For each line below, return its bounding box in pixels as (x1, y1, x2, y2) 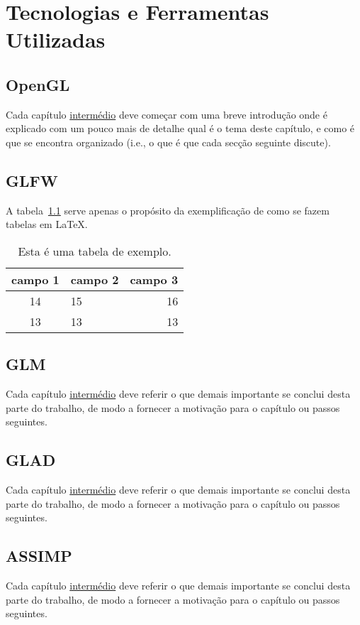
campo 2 (70, 271, 119, 288)
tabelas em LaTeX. (6, 217, 88, 232)
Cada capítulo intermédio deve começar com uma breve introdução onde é (6, 107, 327, 121)
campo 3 (130, 271, 179, 288)
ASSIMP (6, 545, 72, 567)
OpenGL (6, 73, 70, 95)
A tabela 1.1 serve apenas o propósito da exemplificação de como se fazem (6, 202, 330, 217)
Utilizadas (6, 25, 106, 54)
